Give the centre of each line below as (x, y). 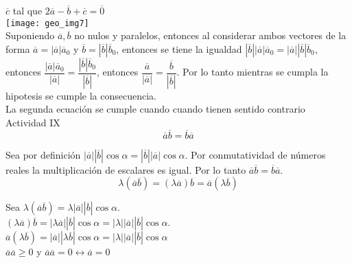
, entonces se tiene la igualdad (179, 48)
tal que (27, 10)
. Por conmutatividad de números (255, 154)
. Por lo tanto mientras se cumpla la (253, 72)
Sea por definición (43, 154)
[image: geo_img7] (47, 23)
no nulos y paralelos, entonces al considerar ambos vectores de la (210, 35)
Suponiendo (30, 35)
